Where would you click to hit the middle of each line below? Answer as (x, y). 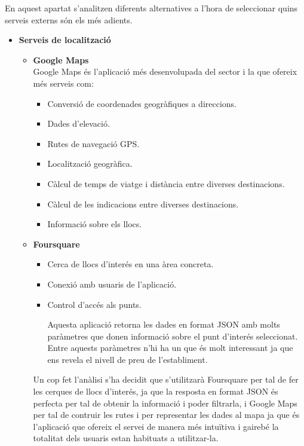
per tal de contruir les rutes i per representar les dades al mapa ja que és (166, 415)
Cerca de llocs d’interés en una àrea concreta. (130, 264)
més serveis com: (63, 83)
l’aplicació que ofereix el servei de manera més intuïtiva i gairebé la (156, 426)
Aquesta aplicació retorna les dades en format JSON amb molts (164, 324)
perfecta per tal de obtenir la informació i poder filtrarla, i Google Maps (165, 403)
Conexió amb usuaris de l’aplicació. (112, 284)
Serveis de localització (65, 40)
